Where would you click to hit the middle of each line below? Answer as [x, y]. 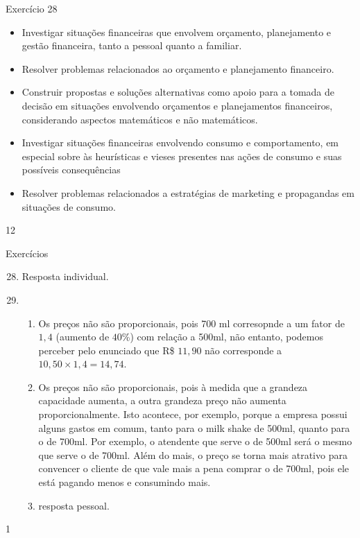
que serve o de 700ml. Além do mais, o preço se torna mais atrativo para [193, 454]
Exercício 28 [32, 8]
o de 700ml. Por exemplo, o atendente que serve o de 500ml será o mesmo [195, 441]
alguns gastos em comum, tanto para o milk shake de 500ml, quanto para [194, 427]
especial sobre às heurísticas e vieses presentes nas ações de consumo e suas [182, 156]
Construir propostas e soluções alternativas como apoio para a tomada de [178, 92]
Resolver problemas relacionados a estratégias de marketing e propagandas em [188, 192]
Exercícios [27, 253]
